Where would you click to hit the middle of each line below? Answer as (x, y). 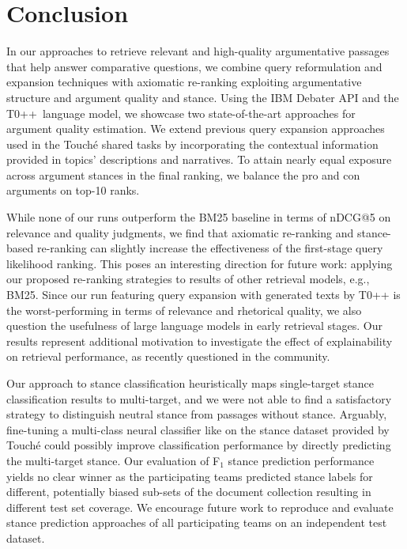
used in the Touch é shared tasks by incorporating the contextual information (192, 144)
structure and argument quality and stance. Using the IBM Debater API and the (203, 97)
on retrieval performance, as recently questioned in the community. (168, 356)
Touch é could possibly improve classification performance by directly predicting (199, 445)
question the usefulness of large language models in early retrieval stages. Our (194, 326)
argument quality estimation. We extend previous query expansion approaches (196, 129)
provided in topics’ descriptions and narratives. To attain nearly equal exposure (199, 159)
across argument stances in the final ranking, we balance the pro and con (183, 174)
